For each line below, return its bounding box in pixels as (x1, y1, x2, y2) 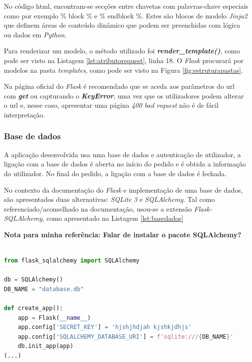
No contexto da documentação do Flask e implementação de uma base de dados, (4, 184, 243, 195)
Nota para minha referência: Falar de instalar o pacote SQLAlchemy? (4, 229, 241, 239)
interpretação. (4, 109, 45, 119)
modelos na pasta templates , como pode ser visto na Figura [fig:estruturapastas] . (4, 65, 243, 75)
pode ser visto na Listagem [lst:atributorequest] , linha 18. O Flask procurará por (4, 55, 244, 65)
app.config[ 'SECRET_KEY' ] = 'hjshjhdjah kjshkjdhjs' (17, 324, 192, 331)
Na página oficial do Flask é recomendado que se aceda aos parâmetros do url (4, 81, 235, 91)
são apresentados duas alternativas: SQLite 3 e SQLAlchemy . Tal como (4, 194, 215, 204)
